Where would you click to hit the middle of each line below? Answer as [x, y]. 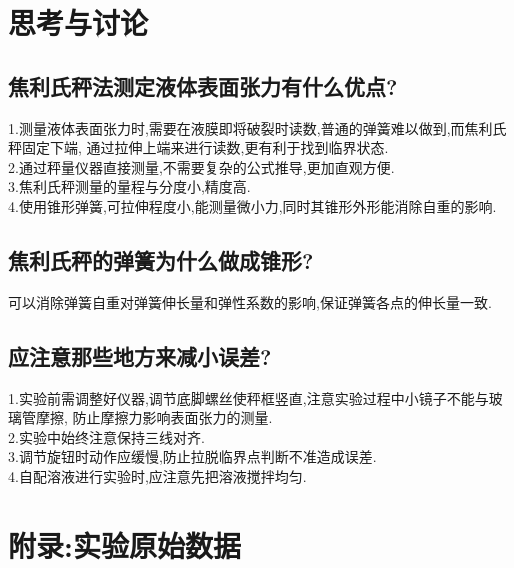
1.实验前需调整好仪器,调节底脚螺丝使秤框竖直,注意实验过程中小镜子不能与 [248, 397]
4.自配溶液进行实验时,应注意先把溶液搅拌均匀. [157, 475]
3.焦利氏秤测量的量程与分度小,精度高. [129, 186]
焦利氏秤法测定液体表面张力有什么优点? [203, 85]
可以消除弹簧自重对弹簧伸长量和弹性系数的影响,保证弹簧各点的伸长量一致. [250, 301]
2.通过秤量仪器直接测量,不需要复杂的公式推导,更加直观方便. [201, 166]
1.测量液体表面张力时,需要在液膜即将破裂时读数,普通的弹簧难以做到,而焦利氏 [257, 127]
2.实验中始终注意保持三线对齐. [106, 436]
